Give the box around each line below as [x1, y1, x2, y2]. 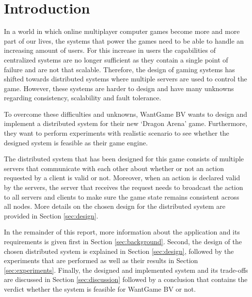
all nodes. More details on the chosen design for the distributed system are [4, 201, 225, 211]
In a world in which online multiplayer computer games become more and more [4, 26, 240, 36]
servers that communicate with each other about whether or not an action [4, 163, 224, 173]
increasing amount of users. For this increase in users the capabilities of [4, 45, 216, 55]
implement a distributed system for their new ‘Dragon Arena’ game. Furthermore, [4, 118, 248, 128]
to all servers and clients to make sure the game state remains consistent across [4, 191, 239, 202]
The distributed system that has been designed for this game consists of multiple [4, 154, 244, 164]
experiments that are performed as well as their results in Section [4, 255, 198, 266]
